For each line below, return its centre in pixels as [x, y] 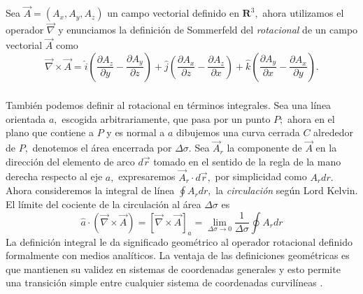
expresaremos [147, 176]
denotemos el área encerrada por [102, 148]
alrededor [333, 132]
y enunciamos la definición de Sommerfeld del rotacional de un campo [208, 30]
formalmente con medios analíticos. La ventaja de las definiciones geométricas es [178, 255]
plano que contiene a [50, 132]
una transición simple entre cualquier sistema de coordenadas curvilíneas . [164, 282]
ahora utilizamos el [303, 13]
